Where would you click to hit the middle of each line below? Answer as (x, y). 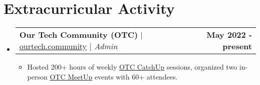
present (237, 46)
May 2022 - (229, 35)
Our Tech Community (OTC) (79, 35)
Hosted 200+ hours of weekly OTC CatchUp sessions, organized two (132, 67)
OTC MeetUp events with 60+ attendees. (114, 76)
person (37, 76)
